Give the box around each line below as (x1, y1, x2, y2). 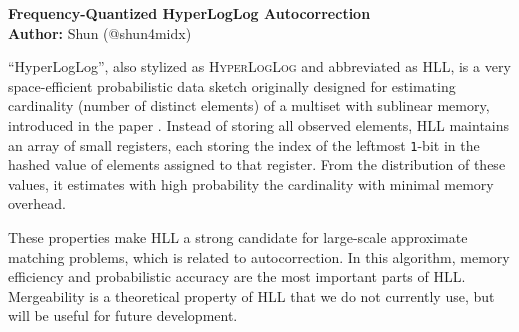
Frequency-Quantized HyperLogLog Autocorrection (8, 3, 371, 23)
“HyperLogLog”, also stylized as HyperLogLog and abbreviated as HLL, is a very (8, 56, 511, 77)
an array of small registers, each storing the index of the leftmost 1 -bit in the (8, 134, 480, 155)
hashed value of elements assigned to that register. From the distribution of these (8, 154, 506, 175)
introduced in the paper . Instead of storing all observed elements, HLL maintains (8, 114, 510, 135)
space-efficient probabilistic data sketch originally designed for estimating (8, 75, 456, 96)
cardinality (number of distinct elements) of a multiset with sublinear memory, (8, 95, 490, 116)
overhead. (8, 193, 66, 214)
